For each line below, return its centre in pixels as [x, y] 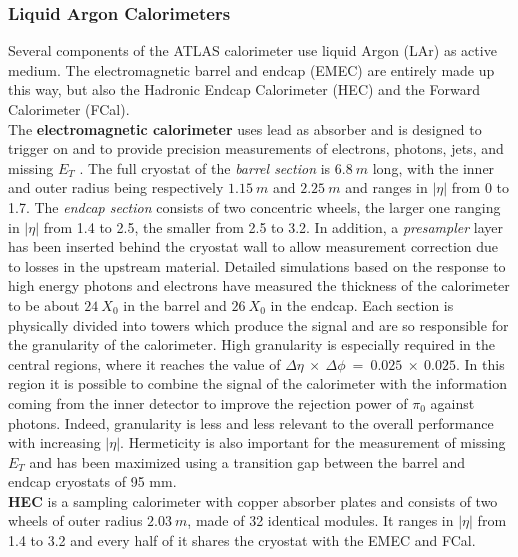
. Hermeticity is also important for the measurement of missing [313, 442]
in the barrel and [175, 304]
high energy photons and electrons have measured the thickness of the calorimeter [259, 285]
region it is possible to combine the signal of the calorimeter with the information [258, 383]
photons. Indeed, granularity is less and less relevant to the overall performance [251, 422]
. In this [480, 363]
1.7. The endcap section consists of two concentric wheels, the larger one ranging [254, 206]
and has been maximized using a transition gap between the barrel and [247, 461]
